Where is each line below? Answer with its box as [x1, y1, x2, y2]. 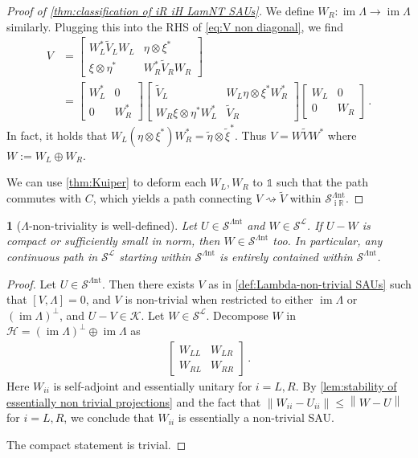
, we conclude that [64, 409, 154, 426]
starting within [119, 247, 191, 264]
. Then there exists [101, 275, 195, 292]
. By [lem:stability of [295, 377, 397, 394]
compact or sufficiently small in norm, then [6, 232, 220, 249]
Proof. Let [6, 275, 56, 292]
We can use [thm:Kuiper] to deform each [6, 174, 207, 190]
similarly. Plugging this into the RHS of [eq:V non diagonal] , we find [6, 18, 344, 35]
